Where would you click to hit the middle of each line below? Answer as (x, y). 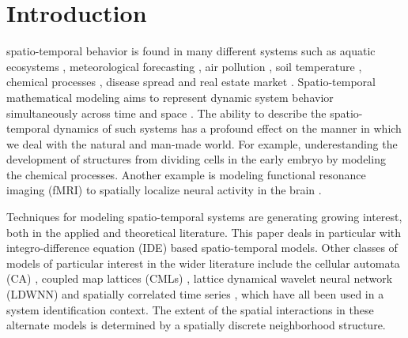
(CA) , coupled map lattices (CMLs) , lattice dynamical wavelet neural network (200, 278)
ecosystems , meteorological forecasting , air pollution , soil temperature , (184, 66)
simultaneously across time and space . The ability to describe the (166, 113)
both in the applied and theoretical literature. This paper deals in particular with (204, 232)
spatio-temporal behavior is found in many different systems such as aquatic (191, 51)
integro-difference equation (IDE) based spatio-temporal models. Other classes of (202, 248)
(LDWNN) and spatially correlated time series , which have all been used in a (195, 294)
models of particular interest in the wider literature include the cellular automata (203, 263)
